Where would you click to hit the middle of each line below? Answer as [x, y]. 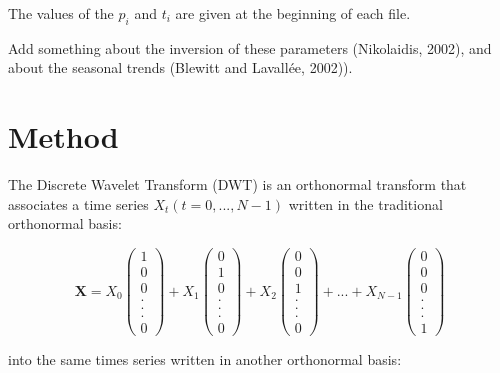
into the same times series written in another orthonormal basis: [205, 359]
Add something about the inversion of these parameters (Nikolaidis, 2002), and [250, 47]
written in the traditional [365, 203]
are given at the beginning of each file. [293, 13]
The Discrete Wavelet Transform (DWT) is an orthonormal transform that [237, 184]
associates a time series [78, 203]
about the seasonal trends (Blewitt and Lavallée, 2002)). [180, 67]
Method [63, 136]
